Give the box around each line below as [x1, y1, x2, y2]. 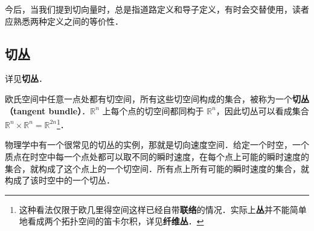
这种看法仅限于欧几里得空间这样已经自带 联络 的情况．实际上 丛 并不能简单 [19, 203, 307, 215]
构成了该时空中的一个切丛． [5, 174, 115, 186]
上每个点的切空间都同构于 [102, 104, 204, 117]
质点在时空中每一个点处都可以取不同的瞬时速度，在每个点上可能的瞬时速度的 [5, 150, 309, 163]
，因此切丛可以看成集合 [216, 104, 309, 117]
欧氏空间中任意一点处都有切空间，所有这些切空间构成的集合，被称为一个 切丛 [5, 92, 309, 105]
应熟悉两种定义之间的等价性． [5, 14, 123, 27]
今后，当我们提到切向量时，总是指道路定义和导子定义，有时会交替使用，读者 [5, 3, 309, 15]
